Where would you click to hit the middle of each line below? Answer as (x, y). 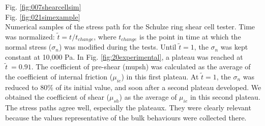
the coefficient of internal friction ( (59, 77)
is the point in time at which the (190, 36)
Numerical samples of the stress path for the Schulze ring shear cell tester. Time (130, 27)
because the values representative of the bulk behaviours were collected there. (126, 117)
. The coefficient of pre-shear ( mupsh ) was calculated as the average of (141, 67)
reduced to (22, 87)
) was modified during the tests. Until (117, 47)
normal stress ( (28, 47)
